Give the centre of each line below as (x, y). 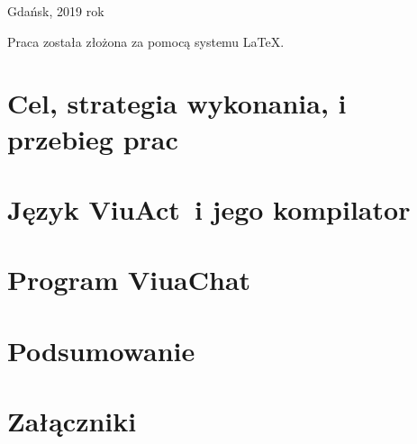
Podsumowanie (101, 350)
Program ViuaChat (129, 280)
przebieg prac (93, 138)
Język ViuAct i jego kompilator (209, 208)
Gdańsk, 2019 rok (56, 11)
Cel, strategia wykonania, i (177, 103)
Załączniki (72, 421)
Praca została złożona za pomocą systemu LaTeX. (146, 41)
